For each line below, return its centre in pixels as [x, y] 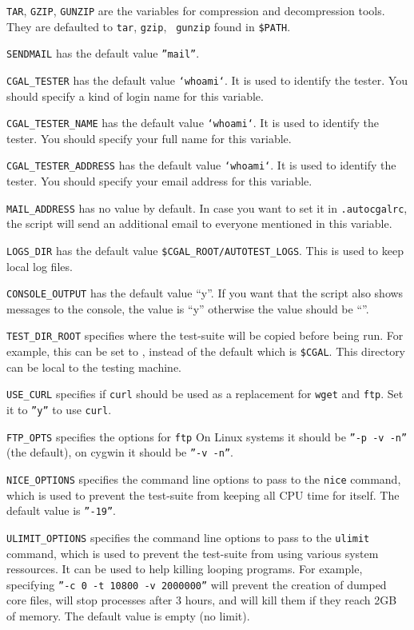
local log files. [40, 266]
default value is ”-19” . [62, 510]
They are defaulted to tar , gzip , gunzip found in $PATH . [149, 26]
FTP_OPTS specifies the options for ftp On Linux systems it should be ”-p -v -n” [207, 436]
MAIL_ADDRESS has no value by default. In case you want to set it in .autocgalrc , [207, 207]
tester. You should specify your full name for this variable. [149, 138]
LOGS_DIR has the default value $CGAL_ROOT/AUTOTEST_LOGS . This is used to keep [205, 250]
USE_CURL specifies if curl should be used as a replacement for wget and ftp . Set [205, 394]
